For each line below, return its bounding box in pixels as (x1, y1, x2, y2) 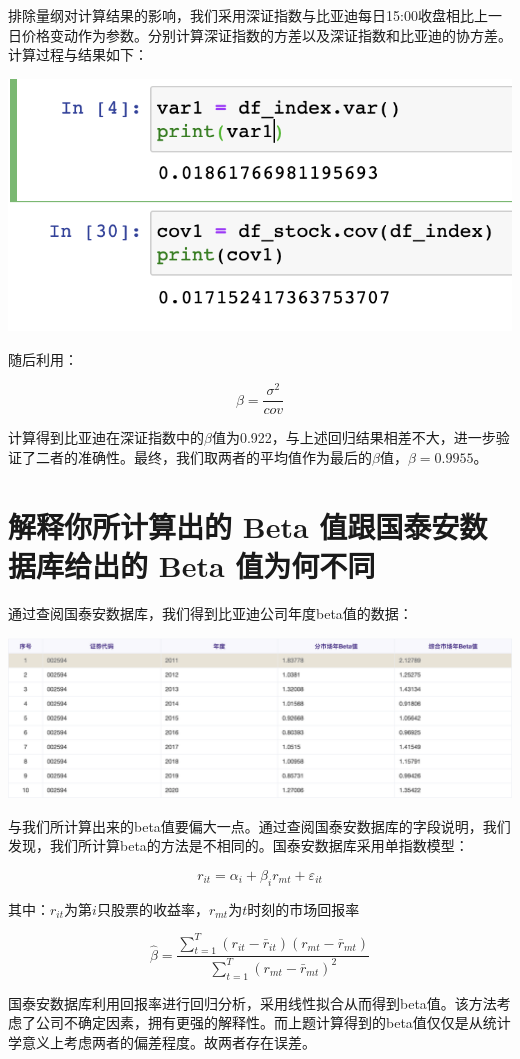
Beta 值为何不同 (158, 545, 376, 586)
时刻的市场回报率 (247, 898, 360, 919)
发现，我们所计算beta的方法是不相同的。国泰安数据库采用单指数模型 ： (8, 835, 469, 856)
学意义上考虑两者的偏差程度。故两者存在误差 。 (8, 1031, 316, 1052)
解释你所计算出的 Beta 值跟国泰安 (8, 505, 460, 546)
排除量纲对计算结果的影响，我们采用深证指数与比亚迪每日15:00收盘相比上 (8, 5, 488, 25)
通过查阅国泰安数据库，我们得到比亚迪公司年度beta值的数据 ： (8, 602, 413, 623)
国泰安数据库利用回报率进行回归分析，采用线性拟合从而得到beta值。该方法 (8, 992, 497, 1013)
